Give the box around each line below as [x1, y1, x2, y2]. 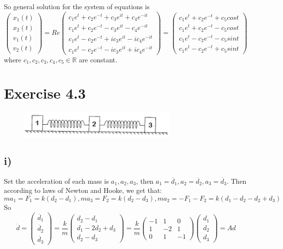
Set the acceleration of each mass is [4, 176, 109, 186]
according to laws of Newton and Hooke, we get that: [4, 185, 162, 195]
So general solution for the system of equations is [4, 1, 150, 11]
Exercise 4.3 [4, 83, 86, 103]
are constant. [79, 54, 117, 64]
